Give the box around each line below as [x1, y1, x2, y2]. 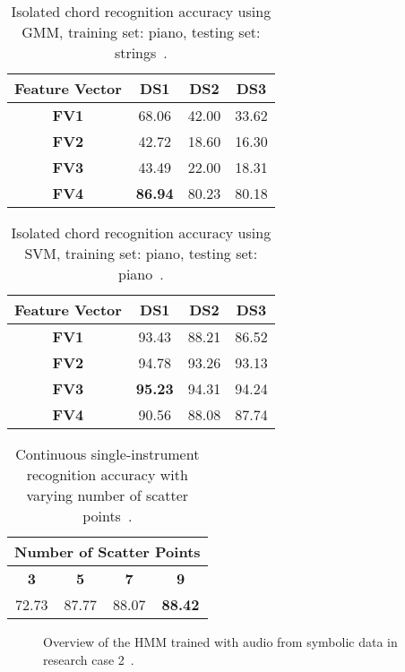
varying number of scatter [26, 485, 189, 505]
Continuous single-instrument [15, 444, 200, 464]
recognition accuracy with [26, 464, 188, 485]
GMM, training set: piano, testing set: [22, 22, 261, 42]
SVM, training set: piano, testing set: [24, 243, 258, 263]
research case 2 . [43, 650, 134, 668]
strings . [114, 42, 168, 63]
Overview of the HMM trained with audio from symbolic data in [43, 633, 398, 650]
